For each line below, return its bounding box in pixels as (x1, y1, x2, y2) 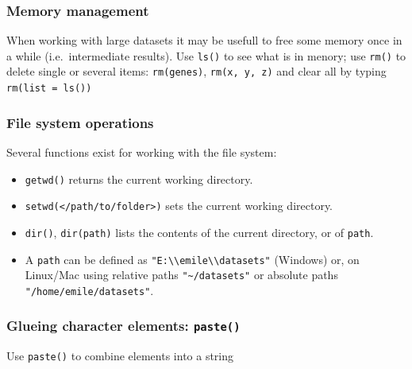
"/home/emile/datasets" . (25, 282, 154, 298)
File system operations (6, 112, 154, 132)
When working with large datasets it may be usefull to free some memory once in (6, 32, 402, 49)
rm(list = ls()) (6, 83, 92, 95)
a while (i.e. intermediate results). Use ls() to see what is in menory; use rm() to (6, 47, 406, 64)
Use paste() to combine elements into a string (6, 348, 234, 364)
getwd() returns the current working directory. (25, 170, 253, 187)
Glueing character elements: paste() (6, 316, 241, 336)
